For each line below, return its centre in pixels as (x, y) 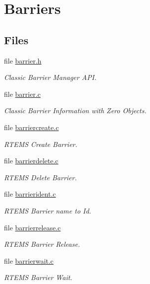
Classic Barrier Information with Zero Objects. (75, 110)
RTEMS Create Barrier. (41, 144)
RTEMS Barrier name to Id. (48, 210)
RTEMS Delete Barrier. (40, 177)
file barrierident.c (30, 194)
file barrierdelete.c (31, 161)
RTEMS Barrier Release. (42, 244)
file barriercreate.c (31, 127)
